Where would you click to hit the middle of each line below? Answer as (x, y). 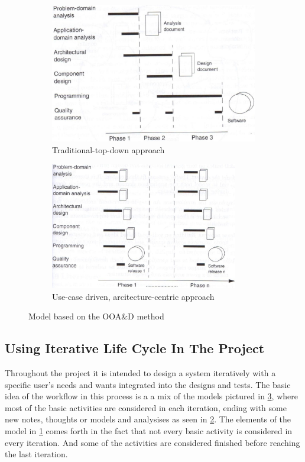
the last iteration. (36, 454)
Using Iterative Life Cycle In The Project (135, 348)
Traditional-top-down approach (108, 149)
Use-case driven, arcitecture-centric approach (133, 296)
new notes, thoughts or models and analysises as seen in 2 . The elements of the (148, 419)
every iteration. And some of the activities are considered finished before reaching (152, 442)
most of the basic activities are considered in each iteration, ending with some (146, 407)
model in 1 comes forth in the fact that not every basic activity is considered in (149, 431)
